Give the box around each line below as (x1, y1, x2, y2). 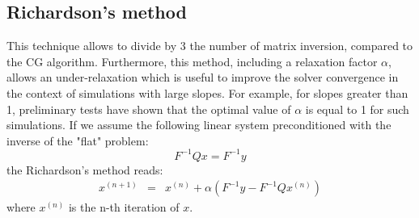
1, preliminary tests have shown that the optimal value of (6, 100, 291, 117)
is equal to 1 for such (305, 100, 409, 117)
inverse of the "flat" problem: (6, 132, 149, 149)
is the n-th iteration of (68, 199, 180, 216)
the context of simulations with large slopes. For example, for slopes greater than (6, 84, 408, 101)
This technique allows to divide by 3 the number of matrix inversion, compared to (6, 37, 413, 54)
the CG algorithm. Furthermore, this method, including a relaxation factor (6, 52, 378, 69)
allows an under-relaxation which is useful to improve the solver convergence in (6, 69, 399, 86)
